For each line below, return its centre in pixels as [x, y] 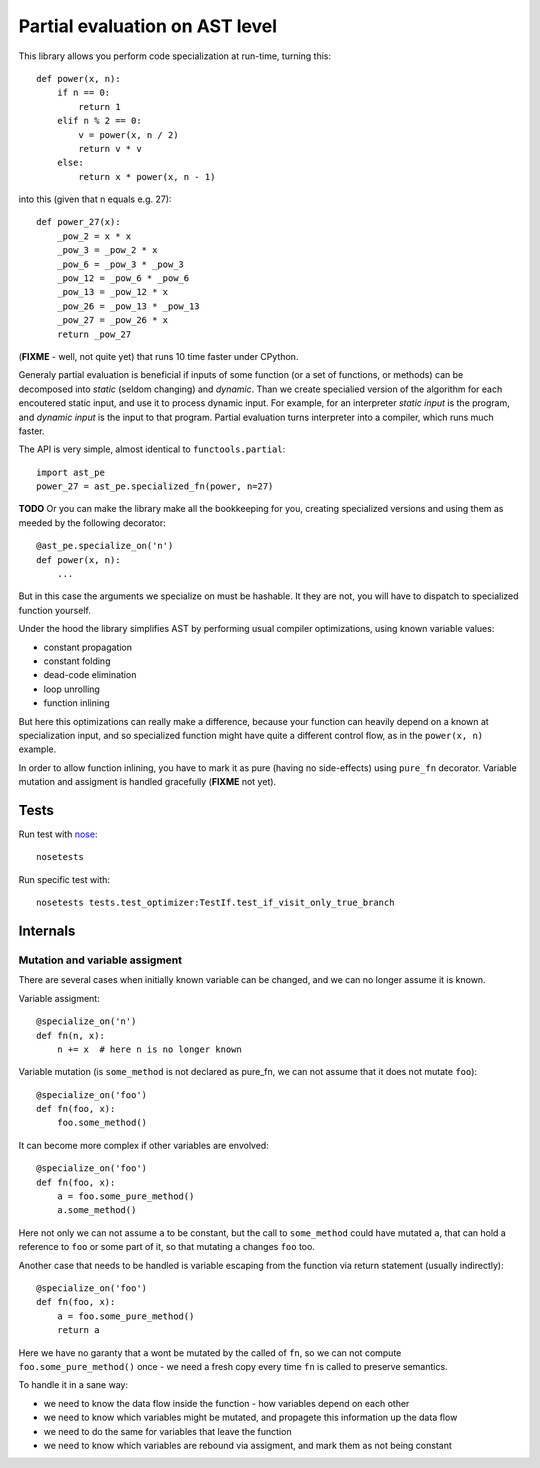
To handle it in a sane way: [73, 1385]
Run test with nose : [58, 834]
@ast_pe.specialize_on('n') [105, 546]
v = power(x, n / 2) [128, 134]
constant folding [77, 661]
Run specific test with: [64, 879]
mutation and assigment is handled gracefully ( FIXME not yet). [147, 782]
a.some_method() [96, 1210]
